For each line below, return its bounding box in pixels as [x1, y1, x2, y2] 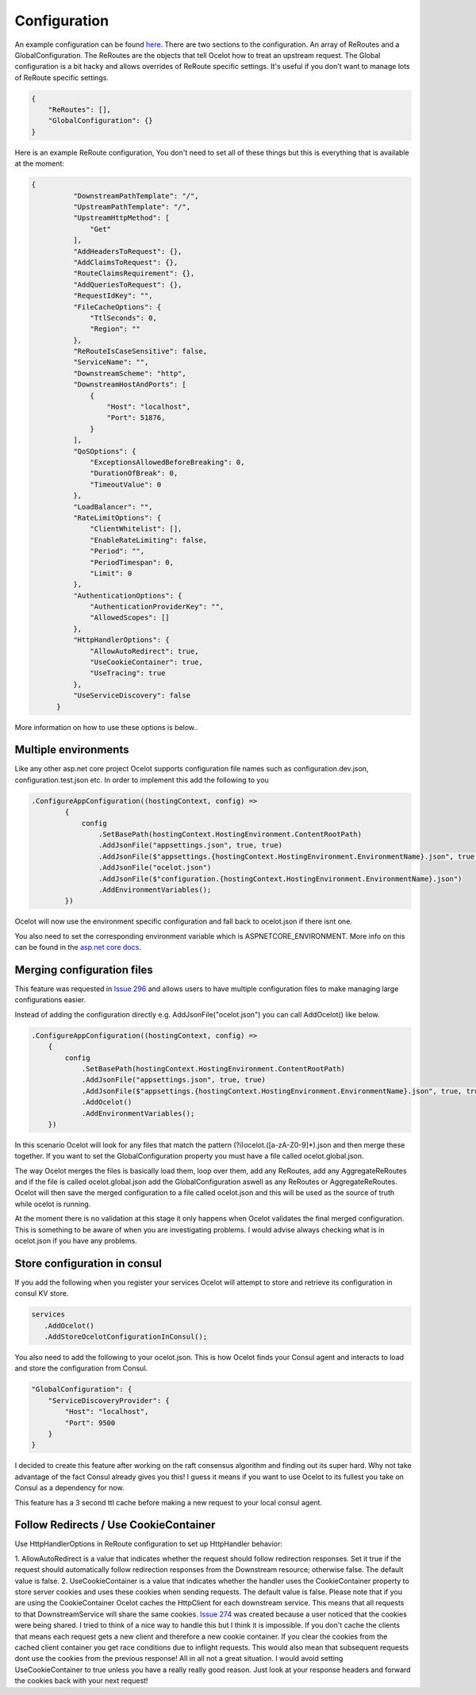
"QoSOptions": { [72, 447, 136, 455]
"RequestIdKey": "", [72, 291, 154, 301]
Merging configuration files [14, 963, 154, 976]
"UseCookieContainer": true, [90, 658, 204, 667]
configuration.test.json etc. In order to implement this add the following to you [14, 774, 269, 785]
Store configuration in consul [14, 1256, 162, 1270]
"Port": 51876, [106, 413, 166, 422]
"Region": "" [90, 325, 140, 333]
